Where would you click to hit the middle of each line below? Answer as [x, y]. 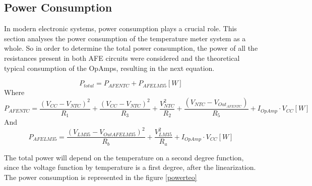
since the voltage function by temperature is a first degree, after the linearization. [130, 167]
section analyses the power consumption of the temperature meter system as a [125, 38]
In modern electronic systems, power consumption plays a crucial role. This [120, 28]
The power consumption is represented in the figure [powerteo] [101, 177]
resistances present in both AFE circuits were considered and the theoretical [122, 58]
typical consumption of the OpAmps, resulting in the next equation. [109, 68]
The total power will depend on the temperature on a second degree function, [124, 157]
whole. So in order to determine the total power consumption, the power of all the [131, 48]
